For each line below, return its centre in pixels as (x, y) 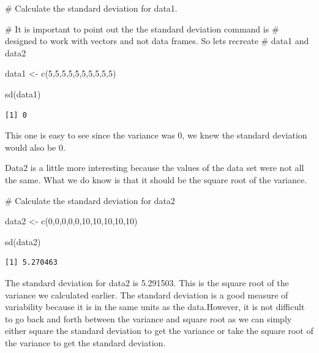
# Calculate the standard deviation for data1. (91, 8)
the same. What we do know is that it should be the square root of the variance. (156, 179)
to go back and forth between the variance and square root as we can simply (148, 318)
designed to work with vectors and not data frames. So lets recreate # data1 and (157, 41)
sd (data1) (23, 93)
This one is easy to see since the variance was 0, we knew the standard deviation (156, 135)
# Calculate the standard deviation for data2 (90, 200)
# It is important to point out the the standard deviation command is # (142, 28)
